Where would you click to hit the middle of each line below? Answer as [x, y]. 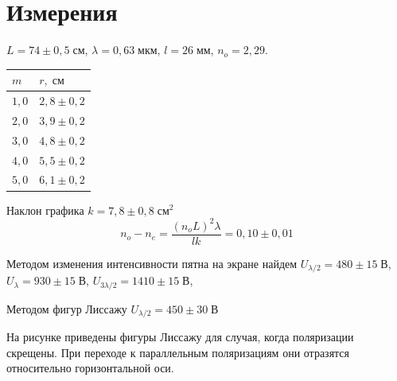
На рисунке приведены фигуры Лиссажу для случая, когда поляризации [180, 337]
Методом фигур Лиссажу [67, 308]
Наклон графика [45, 210]
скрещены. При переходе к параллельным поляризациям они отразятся [178, 352]
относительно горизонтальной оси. [90, 368]
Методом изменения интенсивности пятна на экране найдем [152, 263]
